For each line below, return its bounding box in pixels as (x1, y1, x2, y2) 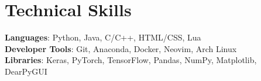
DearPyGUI (5, 65, 47, 77)
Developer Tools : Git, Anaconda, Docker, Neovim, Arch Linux (5, 42, 237, 54)
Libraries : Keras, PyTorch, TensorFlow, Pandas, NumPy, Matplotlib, (5, 54, 257, 66)
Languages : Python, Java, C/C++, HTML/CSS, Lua (5, 31, 201, 43)
